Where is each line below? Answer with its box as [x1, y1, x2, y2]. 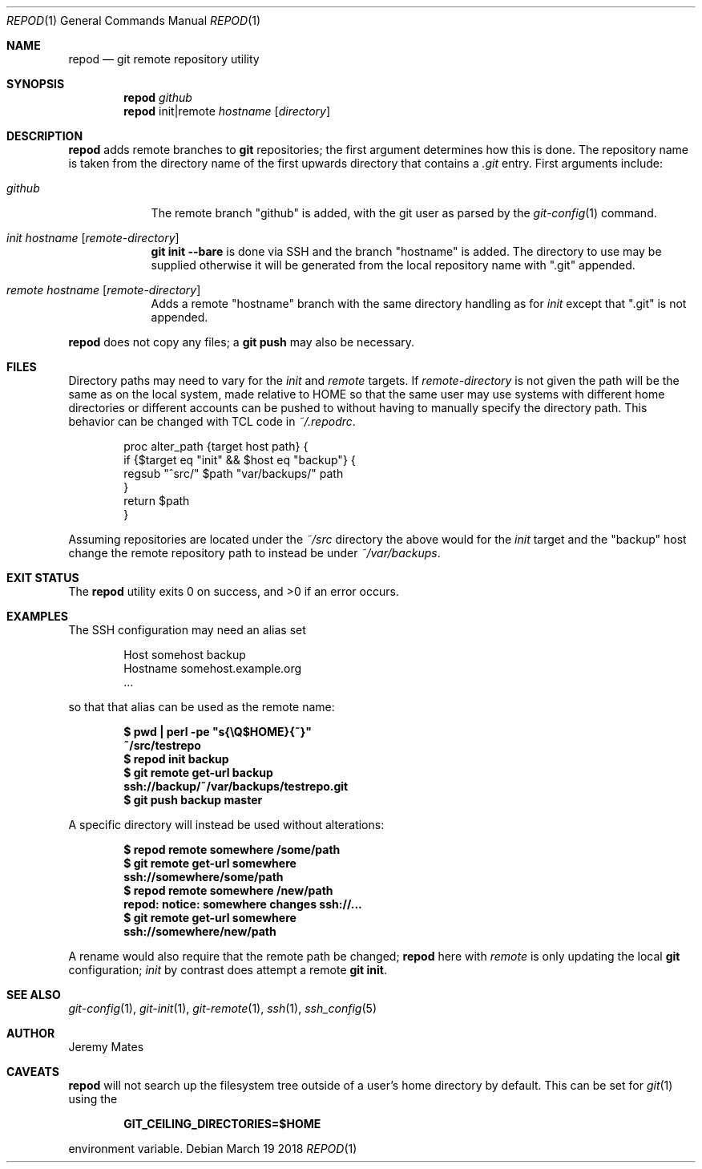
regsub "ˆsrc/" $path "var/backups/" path [123, 467, 344, 480]
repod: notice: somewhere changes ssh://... [123, 897, 362, 911]
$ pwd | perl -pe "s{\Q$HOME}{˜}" [123, 725, 313, 738]
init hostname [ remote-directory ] [6, 231, 180, 245]
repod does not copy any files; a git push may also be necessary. [68, 335, 415, 349]
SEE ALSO [6, 988, 61, 1001]
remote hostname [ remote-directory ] [6, 283, 201, 297]
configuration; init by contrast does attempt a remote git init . [68, 963, 388, 977]
